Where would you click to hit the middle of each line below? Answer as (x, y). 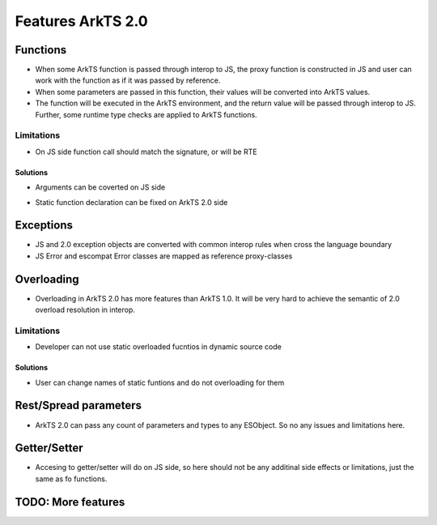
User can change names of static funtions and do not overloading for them (160, 382)
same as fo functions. (71, 479)
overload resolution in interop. (85, 310)
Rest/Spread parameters (78, 405)
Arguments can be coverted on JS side (100, 187)
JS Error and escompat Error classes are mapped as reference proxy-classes (164, 256)
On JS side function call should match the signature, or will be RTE (146, 152)
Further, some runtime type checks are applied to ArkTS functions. (146, 114)
